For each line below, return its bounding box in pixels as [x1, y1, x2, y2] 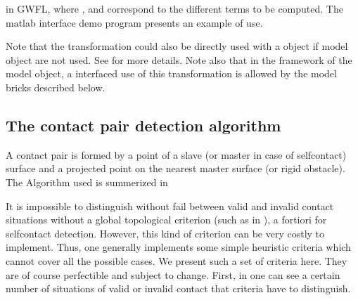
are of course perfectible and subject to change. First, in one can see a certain [6, 267, 340, 282]
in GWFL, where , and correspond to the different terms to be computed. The [6, 1, 343, 15]
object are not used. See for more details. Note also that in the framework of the [6, 52, 352, 67]
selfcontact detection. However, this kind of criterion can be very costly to [6, 226, 325, 240]
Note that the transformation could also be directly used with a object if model [6, 39, 348, 53]
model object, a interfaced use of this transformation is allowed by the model [6, 66, 337, 81]
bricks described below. [6, 79, 106, 94]
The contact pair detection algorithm [6, 114, 281, 136]
